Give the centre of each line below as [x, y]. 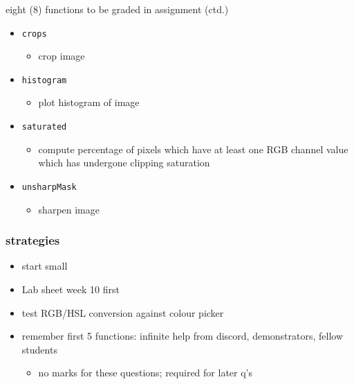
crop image [62, 56]
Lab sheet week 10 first [71, 289]
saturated [44, 127]
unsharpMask [49, 187]
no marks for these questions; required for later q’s [145, 373]
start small [45, 266]
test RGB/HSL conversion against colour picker [123, 312]
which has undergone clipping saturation [124, 163]
